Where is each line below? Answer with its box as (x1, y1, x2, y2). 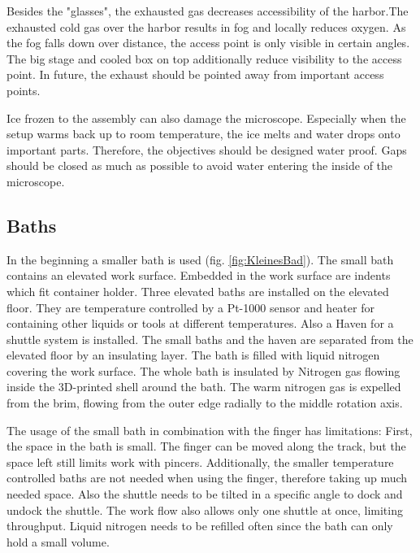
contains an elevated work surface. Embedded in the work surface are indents (6, 267, 391, 284)
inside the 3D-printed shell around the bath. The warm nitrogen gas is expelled (6, 378, 401, 395)
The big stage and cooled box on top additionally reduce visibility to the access (6, 50, 402, 67)
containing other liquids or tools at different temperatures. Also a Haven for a (6, 315, 394, 332)
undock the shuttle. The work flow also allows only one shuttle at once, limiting (6, 501, 403, 518)
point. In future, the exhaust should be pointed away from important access (6, 66, 384, 83)
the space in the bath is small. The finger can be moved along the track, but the (6, 438, 406, 455)
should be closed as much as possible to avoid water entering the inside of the (6, 157, 393, 174)
